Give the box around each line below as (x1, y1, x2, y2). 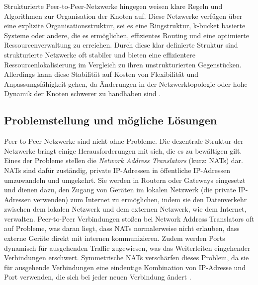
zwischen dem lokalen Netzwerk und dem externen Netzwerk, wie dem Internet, (4, 204, 247, 214)
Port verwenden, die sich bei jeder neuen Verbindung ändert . (4, 272, 191, 282)
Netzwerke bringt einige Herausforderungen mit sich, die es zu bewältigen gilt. (4, 145, 242, 156)
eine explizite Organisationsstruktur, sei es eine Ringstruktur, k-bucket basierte (4, 20, 246, 31)
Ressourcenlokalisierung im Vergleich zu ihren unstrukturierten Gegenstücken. (4, 59, 242, 69)
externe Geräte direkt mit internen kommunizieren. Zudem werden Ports (4, 233, 225, 243)
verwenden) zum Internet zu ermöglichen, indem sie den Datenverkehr (33, 194, 247, 204)
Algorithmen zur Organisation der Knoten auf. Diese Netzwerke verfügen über (4, 10, 243, 21)
